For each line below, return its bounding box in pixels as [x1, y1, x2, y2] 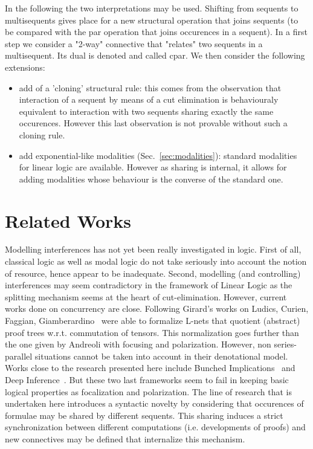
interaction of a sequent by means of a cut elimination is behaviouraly [19, 93, 279, 106]
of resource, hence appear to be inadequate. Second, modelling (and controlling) [5, 266, 301, 279]
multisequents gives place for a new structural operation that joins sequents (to [5, 13, 298, 26]
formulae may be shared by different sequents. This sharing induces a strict [5, 409, 283, 421]
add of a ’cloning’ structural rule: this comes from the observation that [19, 81, 282, 94]
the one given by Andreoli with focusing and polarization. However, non [5, 338, 271, 350]
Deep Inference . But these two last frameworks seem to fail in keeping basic [5, 373, 289, 386]
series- [274, 338, 297, 350]
